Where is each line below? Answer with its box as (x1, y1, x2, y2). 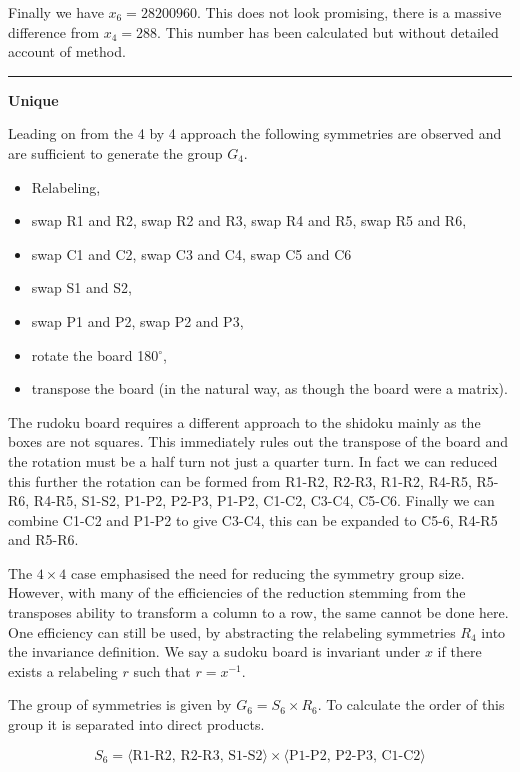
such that (133, 660, 191, 681)
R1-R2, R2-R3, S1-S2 (132, 748, 263, 763)
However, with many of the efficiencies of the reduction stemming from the (8, 582, 466, 603)
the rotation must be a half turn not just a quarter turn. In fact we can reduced (8, 450, 498, 471)
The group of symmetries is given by (8, 694, 232, 715)
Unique (8, 89, 59, 110)
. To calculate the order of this (317, 694, 505, 715)
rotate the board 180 (31, 344, 159, 365)
